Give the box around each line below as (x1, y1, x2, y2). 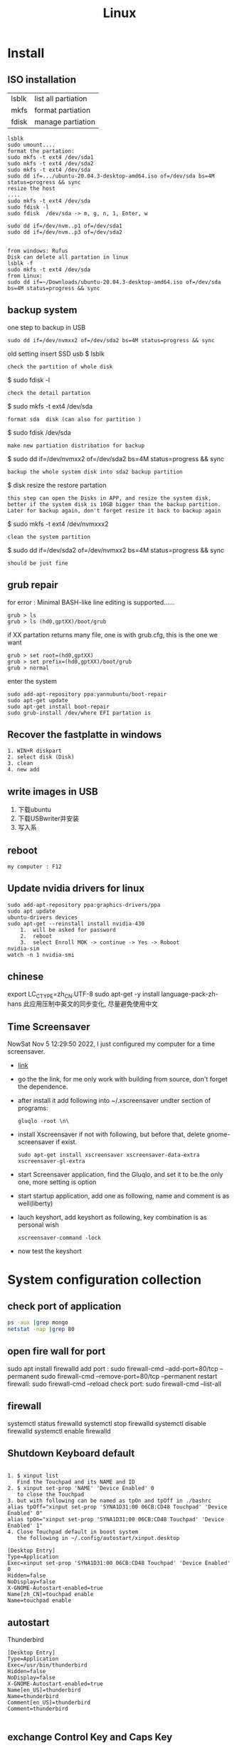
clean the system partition (7, 533, 91, 540)
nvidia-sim (7, 945, 40, 952)
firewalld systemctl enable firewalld (7, 1426, 112, 1435)
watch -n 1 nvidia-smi (7, 951, 75, 958)
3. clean (7, 760, 33, 767)
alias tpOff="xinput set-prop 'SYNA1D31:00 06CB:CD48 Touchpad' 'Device (7, 1503, 228, 1511)
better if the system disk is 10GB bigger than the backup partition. (7, 500, 221, 508)
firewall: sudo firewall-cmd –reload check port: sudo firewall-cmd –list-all (7, 1379, 222, 1388)
